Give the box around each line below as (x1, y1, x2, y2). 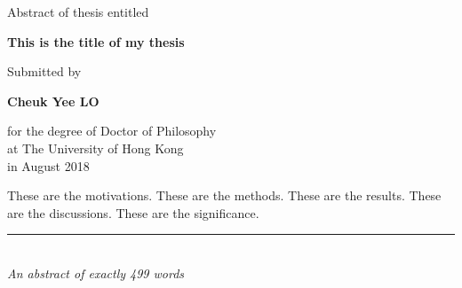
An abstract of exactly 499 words (7, 263, 185, 282)
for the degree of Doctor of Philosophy (7, 121, 217, 140)
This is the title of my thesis (7, 32, 185, 51)
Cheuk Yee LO (7, 91, 100, 110)
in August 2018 (7, 156, 90, 175)
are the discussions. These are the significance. (7, 203, 259, 222)
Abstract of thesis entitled (7, 3, 149, 20)
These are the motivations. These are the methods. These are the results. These (7, 186, 442, 205)
